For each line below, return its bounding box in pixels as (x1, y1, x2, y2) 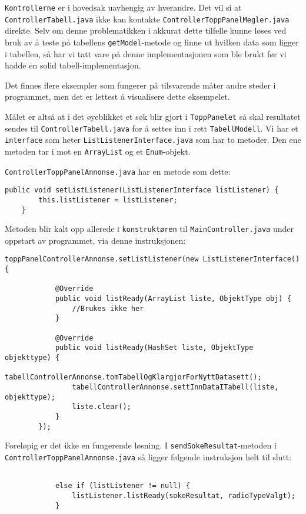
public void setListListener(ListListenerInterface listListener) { (5, 186, 279, 195)
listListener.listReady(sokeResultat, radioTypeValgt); (72, 491, 295, 500)
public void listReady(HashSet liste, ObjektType (55, 343, 254, 352)
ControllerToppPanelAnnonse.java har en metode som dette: (5, 165, 231, 177)
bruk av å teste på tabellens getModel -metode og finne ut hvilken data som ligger (5, 35, 299, 48)
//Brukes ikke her (72, 304, 144, 313)
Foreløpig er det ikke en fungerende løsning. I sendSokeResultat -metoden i (5, 439, 277, 451)
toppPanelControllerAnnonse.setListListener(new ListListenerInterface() (5, 255, 300, 264)
